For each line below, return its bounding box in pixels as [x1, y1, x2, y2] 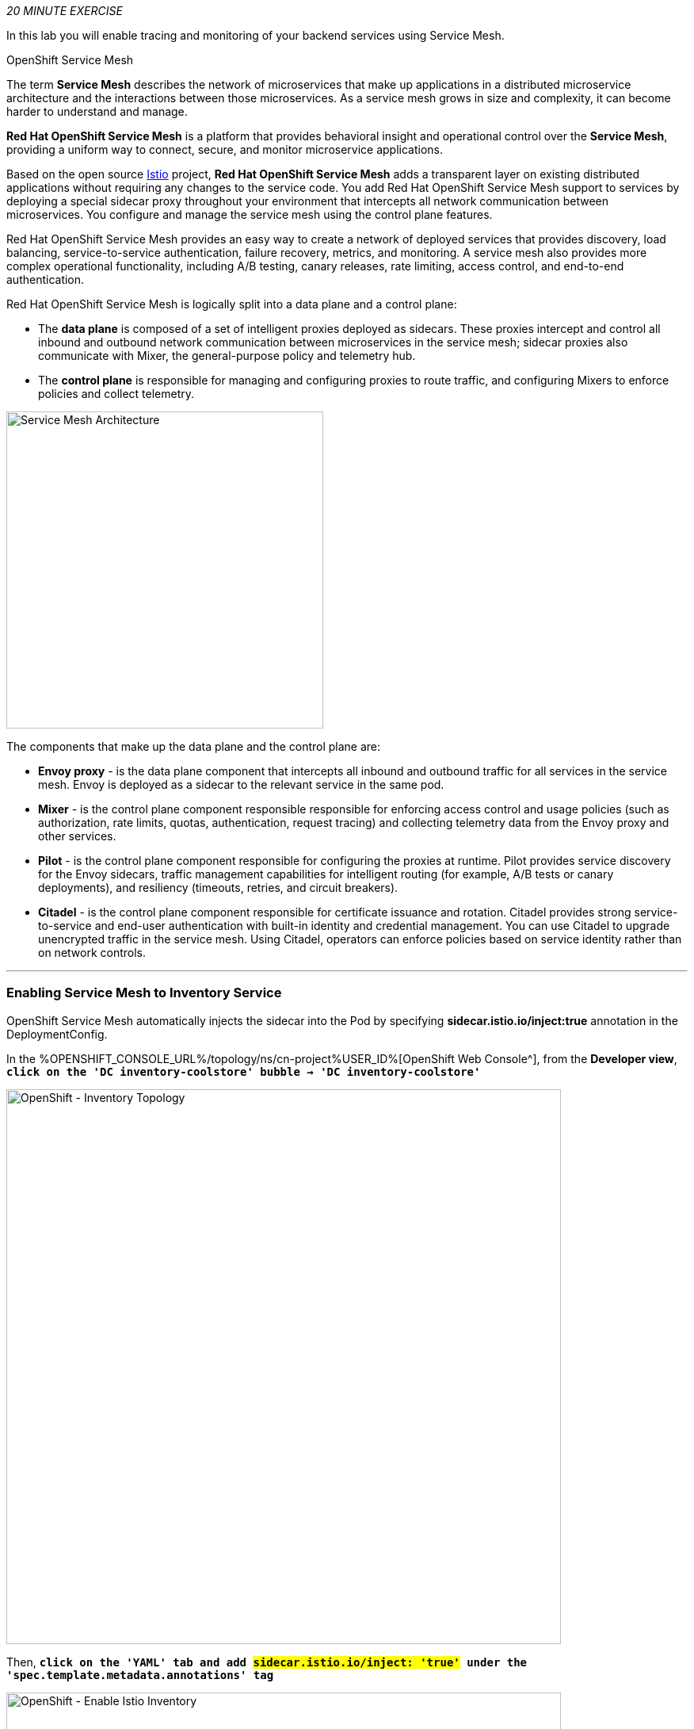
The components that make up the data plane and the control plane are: [6, 740, 381, 753]
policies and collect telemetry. [38, 387, 195, 400]
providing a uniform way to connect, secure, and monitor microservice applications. [6, 143, 444, 156]
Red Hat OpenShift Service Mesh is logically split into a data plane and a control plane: [6, 297, 457, 311]
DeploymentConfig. [6, 1027, 108, 1041]
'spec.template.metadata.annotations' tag [6, 1668, 274, 1681]
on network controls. [38, 946, 147, 959]
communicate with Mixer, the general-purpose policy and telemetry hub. [38, 349, 416, 362]
